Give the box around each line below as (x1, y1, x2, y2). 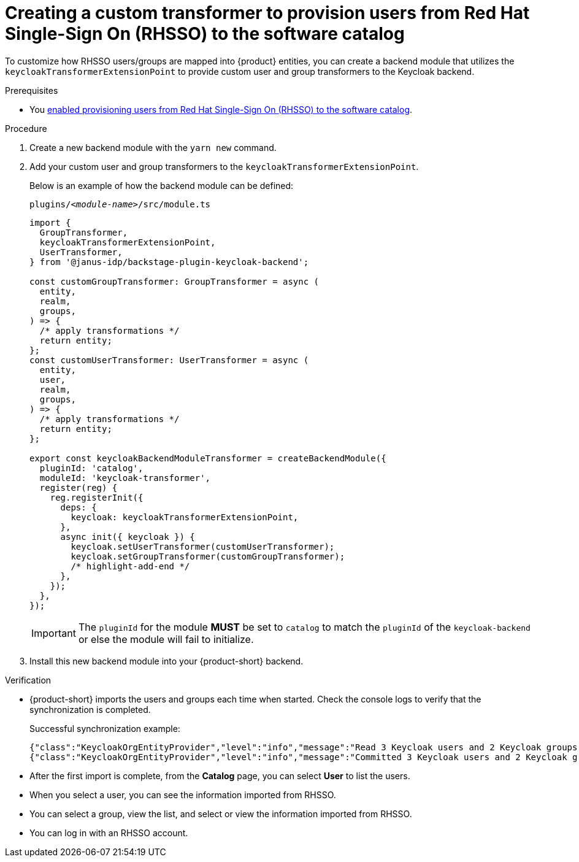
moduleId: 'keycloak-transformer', (39, 472, 211, 483)
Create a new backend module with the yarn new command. (29, 142, 277, 153)
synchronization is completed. (29, 704, 151, 715)
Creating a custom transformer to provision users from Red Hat (5, 2, 530, 23)
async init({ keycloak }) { (60, 531, 195, 542)
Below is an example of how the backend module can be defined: (29, 180, 294, 191)
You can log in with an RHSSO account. (29, 827, 188, 838)
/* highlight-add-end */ (71, 561, 190, 571)
